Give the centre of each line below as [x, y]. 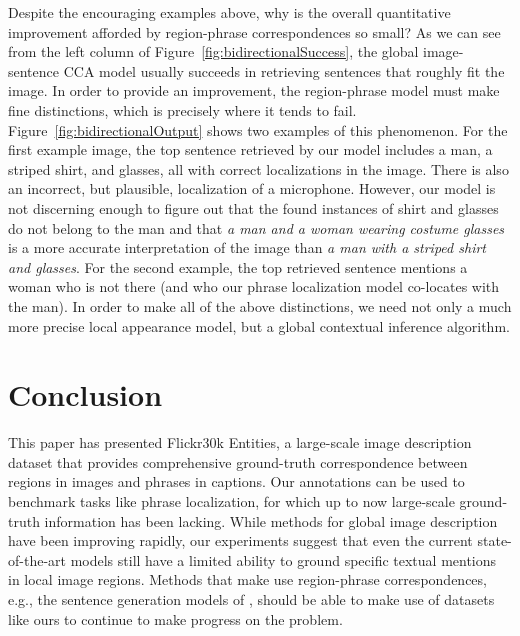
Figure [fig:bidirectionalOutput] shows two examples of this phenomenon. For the [258, 129]
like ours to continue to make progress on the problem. [175, 618]
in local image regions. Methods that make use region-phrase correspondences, [247, 579]
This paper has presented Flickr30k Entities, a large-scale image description [240, 442]
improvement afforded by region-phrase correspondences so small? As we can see [254, 31]
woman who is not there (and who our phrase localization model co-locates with [254, 286]
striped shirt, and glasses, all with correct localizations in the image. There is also [258, 168]
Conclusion [85, 394]
